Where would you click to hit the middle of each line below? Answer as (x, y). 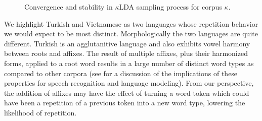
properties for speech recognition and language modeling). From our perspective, (129, 83)
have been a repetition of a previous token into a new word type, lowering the (125, 103)
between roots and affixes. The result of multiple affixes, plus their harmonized (126, 53)
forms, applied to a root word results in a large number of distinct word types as (129, 63)
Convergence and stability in (69, 7)
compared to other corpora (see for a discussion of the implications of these (121, 73)
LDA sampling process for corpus (170, 7)
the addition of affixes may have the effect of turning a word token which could (127, 93)
